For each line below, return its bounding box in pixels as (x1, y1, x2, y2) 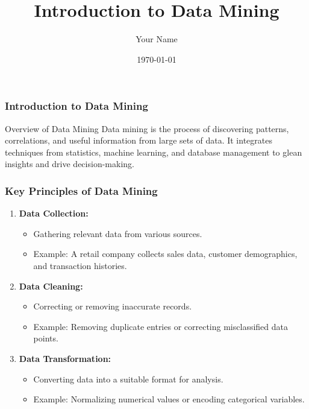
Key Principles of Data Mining (5, 183, 158, 198)
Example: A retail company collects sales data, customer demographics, (33, 247, 298, 260)
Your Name (136, 33, 178, 45)
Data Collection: (19, 207, 89, 220)
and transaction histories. (33, 259, 127, 271)
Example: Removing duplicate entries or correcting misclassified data (33, 320, 288, 332)
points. (33, 332, 58, 344)
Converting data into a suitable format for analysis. (33, 372, 223, 385)
